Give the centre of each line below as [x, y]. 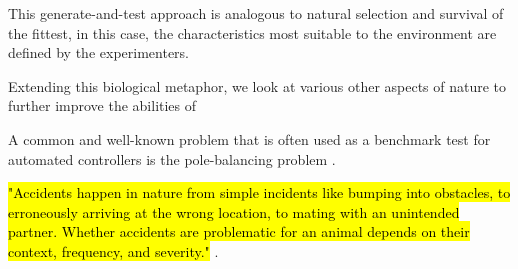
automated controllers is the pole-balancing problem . [172, 158]
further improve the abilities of [102, 105]
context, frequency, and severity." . [113, 250]
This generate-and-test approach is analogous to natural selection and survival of [256, 13]
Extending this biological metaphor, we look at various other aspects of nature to [257, 85]
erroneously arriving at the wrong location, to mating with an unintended [234, 211]
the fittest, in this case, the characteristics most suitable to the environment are [252, 32]
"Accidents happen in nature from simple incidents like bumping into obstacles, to [259, 192]
